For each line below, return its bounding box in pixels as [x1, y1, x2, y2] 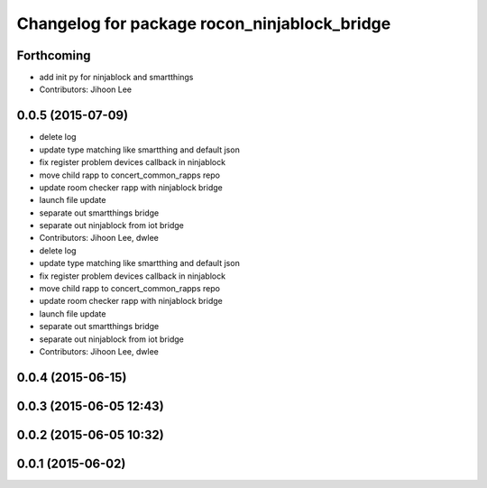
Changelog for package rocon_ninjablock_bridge [16, 14, 391, 33]
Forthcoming [16, 48, 91, 63]
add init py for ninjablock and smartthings [39, 72, 194, 83]
